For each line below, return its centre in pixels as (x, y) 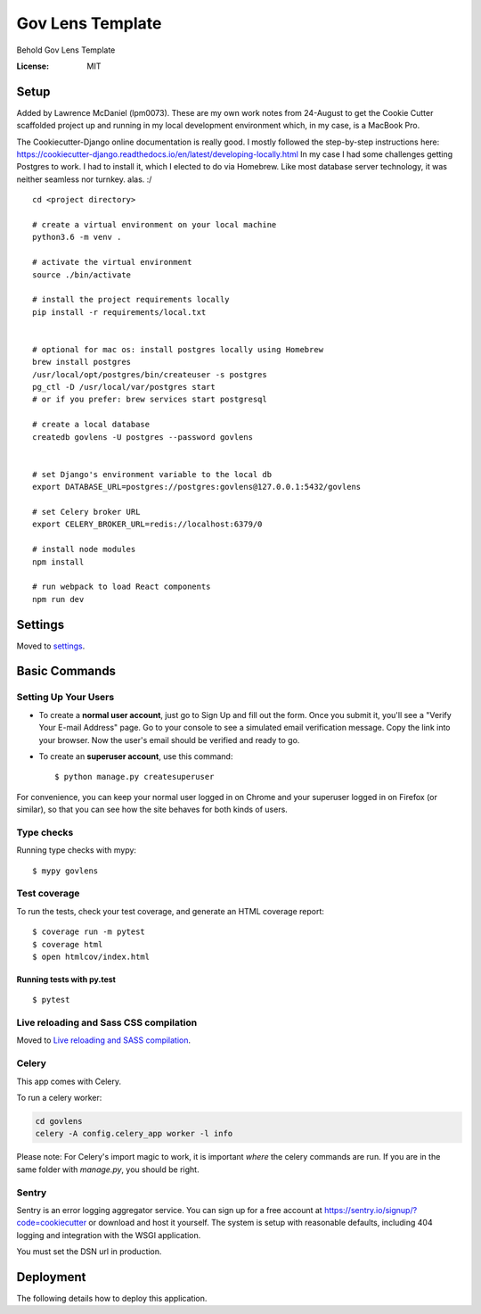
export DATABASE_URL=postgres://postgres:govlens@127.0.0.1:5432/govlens (197, 487)
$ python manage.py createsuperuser (135, 777)
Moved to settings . (51, 646)
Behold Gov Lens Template (66, 50)
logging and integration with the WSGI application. (109, 1235)
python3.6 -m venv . (77, 237)
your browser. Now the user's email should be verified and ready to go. (169, 740)
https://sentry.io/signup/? (371, 1210)
